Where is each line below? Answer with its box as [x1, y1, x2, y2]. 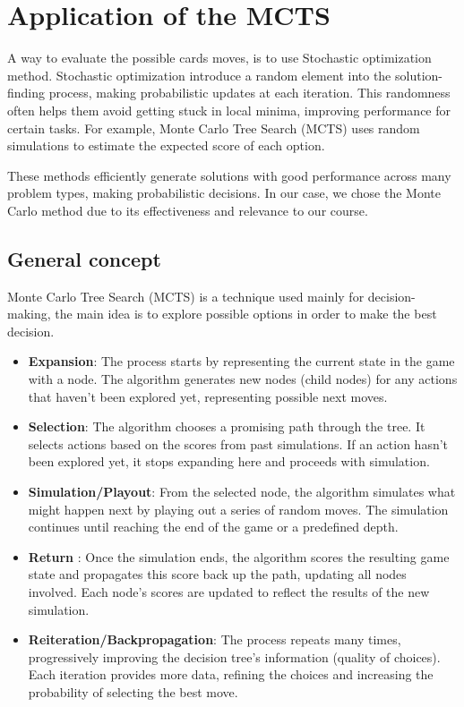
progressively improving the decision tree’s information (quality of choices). [28, 647, 441, 666]
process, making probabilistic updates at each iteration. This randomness [48, 83, 451, 102]
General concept [7, 244, 161, 272]
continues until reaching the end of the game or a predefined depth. [28, 517, 399, 536]
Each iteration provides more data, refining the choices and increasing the [28, 665, 434, 684]
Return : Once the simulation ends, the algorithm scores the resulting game [28, 547, 450, 566]
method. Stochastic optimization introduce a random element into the [7, 65, 391, 84]
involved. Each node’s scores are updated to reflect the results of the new [28, 582, 430, 601]
